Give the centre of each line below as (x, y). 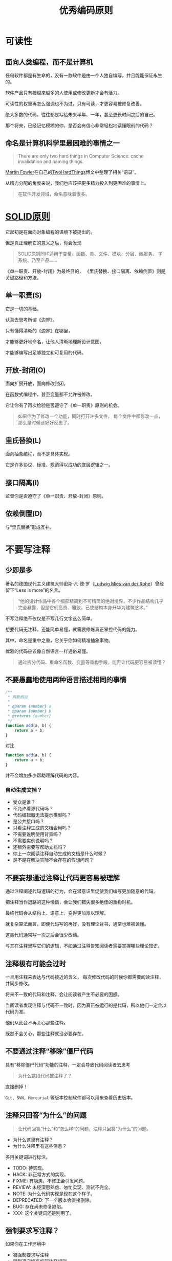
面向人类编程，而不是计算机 (49, 62)
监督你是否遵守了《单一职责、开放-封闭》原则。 (56, 496)
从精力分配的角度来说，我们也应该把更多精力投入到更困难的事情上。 (77, 183)
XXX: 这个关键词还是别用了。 (43, 1213)
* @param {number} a (29, 706)
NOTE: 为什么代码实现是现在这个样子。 (54, 1194)
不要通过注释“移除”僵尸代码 (49, 1051)
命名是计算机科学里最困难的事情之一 (62, 143)
